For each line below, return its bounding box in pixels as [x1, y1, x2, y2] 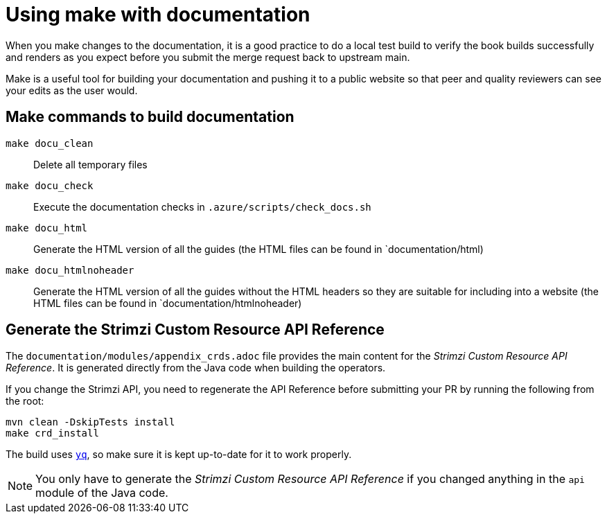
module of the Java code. [35, 486, 168, 500]
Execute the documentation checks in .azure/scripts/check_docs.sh [33, 200, 371, 213]
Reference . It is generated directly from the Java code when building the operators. [6, 362, 386, 374]
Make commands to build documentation [6, 108, 294, 126]
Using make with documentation [6, 3, 310, 26]
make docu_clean [6, 137, 94, 149]
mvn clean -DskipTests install [6, 416, 175, 428]
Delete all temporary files [33, 158, 148, 170]
